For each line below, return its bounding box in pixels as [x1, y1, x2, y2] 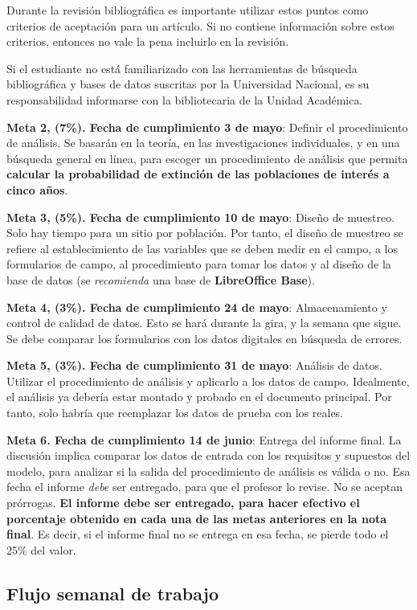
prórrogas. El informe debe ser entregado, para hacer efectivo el [6, 494, 360, 511]
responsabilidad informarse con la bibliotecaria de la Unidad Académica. [6, 91, 363, 108]
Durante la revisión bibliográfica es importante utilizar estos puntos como [6, 2, 369, 18]
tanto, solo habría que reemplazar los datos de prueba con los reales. [6, 404, 344, 421]
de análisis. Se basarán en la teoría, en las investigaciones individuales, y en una [6, 134, 400, 151]
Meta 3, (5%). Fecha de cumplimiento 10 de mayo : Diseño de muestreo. [6, 208, 395, 225]
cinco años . [6, 181, 68, 198]
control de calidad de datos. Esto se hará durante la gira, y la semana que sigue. [6, 314, 402, 331]
